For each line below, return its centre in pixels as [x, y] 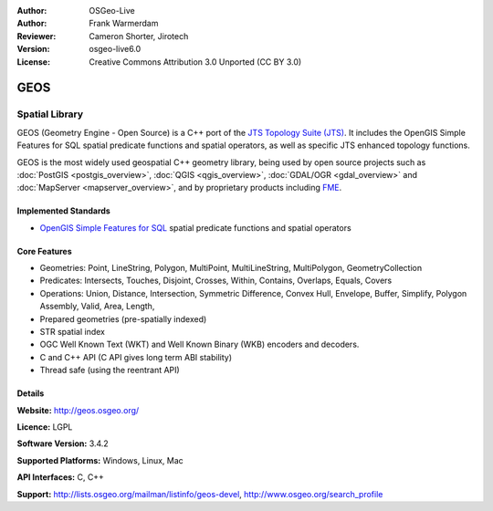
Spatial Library [50, 114]
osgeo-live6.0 [115, 49]
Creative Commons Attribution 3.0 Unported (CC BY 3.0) [195, 62]
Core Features [44, 251]
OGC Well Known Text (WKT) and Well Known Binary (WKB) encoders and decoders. [199, 344]
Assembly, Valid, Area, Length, [97, 307]
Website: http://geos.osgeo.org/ [78, 410]
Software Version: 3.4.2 [63, 443]
